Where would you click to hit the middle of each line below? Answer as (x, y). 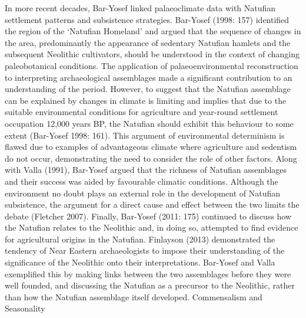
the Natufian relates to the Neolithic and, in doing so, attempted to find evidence (152, 227)
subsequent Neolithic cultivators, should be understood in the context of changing (152, 54)
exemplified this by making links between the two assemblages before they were (148, 273)
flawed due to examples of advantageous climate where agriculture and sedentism (151, 147)
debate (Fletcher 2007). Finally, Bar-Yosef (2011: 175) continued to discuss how (148, 216)
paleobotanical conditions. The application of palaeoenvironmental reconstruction (152, 65)
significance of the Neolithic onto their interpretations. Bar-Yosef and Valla (140, 262)
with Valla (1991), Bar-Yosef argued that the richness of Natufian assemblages (146, 170)
